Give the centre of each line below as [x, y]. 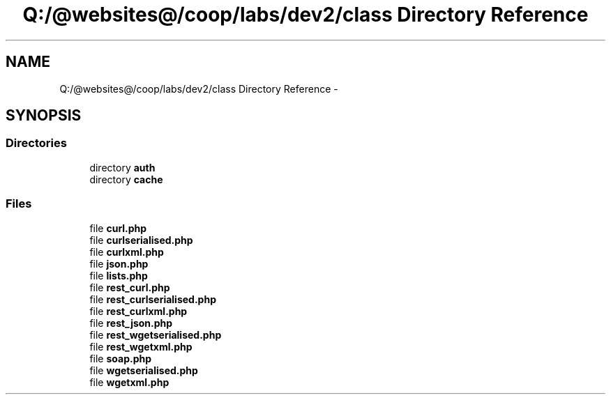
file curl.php [118, 228]
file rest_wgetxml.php [141, 346]
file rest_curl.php [130, 287]
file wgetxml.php [129, 382]
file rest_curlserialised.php [153, 299]
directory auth [122, 167]
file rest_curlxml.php [138, 311]
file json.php [119, 263]
